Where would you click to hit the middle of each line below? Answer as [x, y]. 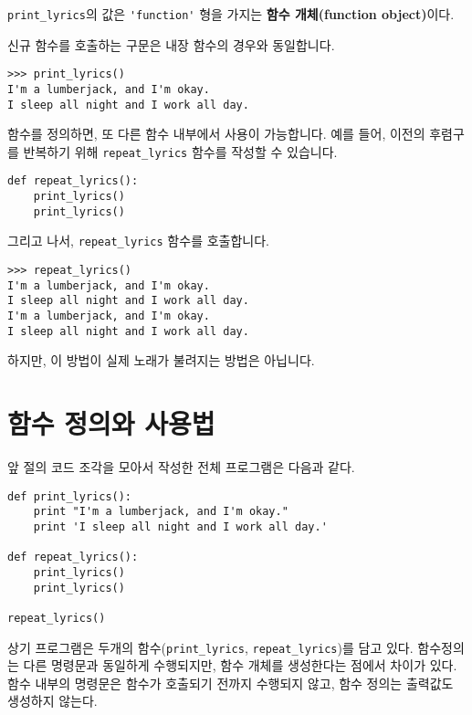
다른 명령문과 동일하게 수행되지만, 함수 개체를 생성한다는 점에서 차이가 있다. [240, 665]
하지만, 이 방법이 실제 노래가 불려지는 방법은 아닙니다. [161, 360]
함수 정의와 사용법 [111, 423]
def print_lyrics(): [70, 496]
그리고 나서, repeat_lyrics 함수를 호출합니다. [138, 241]
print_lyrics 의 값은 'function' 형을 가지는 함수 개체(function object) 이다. [231, 14]
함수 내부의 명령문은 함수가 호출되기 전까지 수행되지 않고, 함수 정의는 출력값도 [231, 683]
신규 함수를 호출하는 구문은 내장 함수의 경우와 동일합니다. [171, 44]
